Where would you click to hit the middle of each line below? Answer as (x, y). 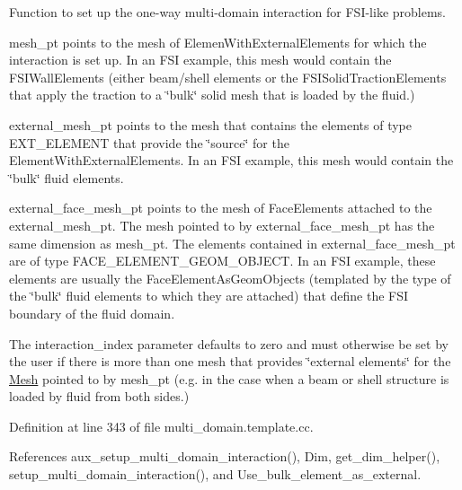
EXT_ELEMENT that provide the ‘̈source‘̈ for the (149, 142)
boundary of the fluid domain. (92, 313)
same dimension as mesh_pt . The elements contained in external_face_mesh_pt (232, 243)
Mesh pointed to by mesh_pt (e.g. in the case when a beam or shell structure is (229, 378)
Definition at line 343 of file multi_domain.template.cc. (161, 426)
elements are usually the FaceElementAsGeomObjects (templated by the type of (230, 278)
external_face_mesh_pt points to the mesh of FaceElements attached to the (221, 208)
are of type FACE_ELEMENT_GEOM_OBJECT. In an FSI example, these (222, 261)
